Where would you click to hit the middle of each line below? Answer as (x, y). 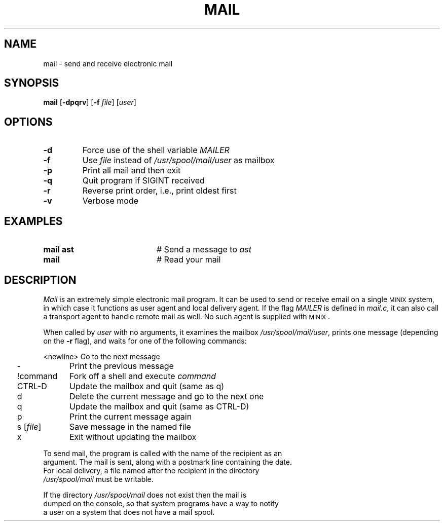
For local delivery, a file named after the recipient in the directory (151, 470)
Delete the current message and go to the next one (166, 396)
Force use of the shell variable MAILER (156, 150)
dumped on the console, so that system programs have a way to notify (161, 503)
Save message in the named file (130, 426)
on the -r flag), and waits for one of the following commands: (145, 341)
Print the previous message (121, 366)
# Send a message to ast (204, 250)
